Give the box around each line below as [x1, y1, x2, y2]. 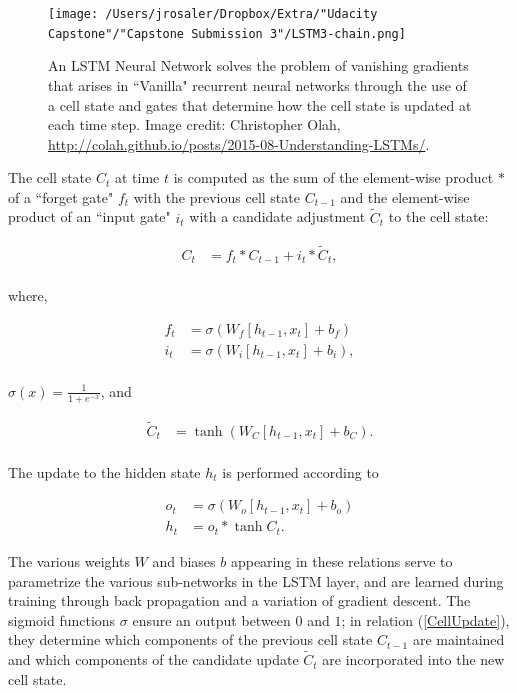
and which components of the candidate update [8, 649, 299, 670]
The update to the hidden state [8, 461, 201, 482]
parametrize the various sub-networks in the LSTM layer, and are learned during [8, 570, 504, 591]
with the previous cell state [133, 186, 300, 207]
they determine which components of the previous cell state [8, 629, 373, 650]
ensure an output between [132, 609, 291, 630]
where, [8, 285, 48, 306]
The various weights [8, 550, 130, 571]
